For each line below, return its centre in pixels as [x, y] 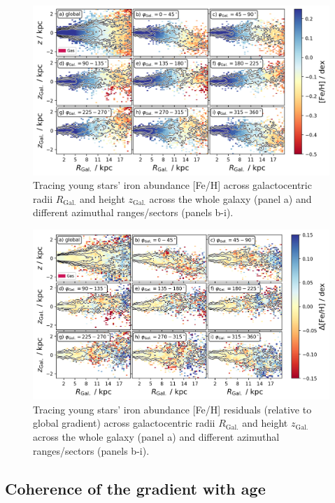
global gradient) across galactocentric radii [124, 423]
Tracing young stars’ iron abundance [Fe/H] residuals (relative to [172, 409]
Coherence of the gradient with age [135, 488]
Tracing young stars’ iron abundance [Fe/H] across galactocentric [172, 185]
